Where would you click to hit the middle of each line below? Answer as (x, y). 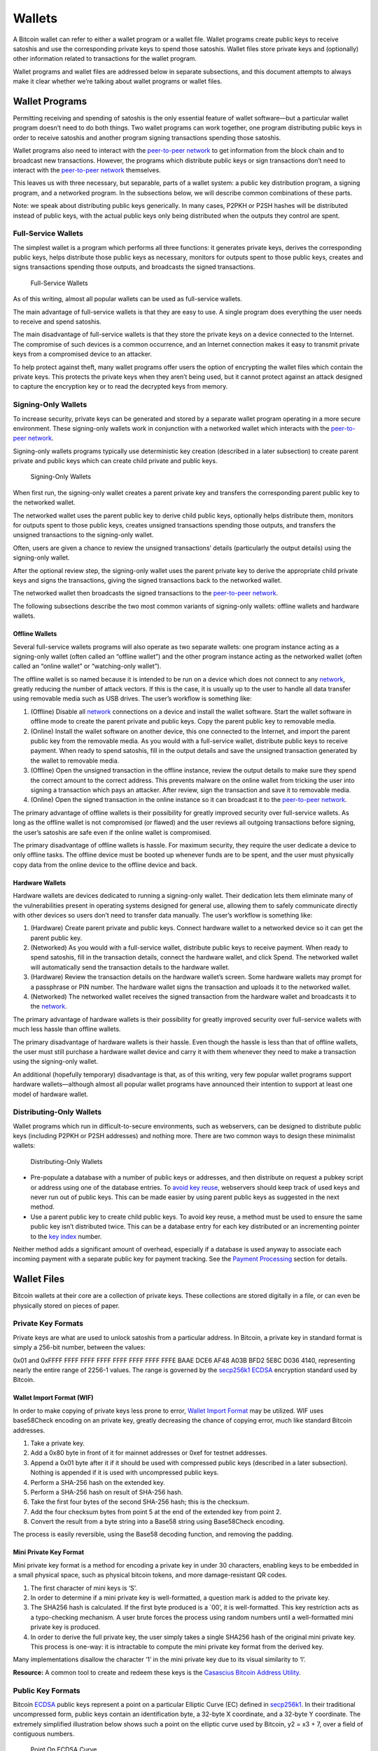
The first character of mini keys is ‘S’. (84, 1588)
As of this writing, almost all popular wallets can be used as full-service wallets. (128, 299)
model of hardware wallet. (51, 1094)
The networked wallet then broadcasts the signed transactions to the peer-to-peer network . (146, 593)
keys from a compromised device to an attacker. (83, 354)
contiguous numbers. (44, 1734)
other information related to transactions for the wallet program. (105, 59)
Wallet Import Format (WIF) (53, 1398)
